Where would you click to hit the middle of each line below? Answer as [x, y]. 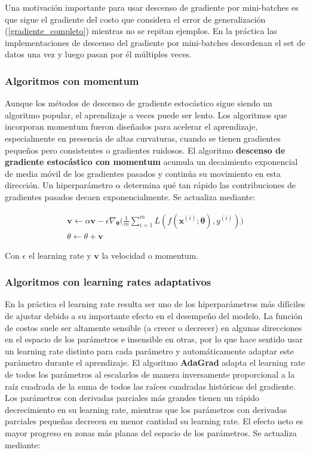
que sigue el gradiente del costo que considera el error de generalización [135, 19]
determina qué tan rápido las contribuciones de [209, 185]
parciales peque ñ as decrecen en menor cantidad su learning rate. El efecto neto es [154, 421]
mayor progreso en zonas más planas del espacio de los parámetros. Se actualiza [151, 432]
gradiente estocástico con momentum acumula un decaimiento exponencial [151, 162]
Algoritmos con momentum [72, 80]
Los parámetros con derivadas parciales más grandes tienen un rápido [132, 398]
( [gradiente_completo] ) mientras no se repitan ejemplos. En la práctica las [141, 31]
